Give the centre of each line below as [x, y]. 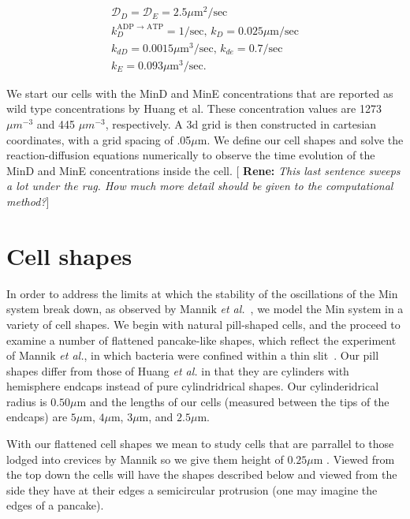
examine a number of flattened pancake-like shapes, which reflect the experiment [201, 340]
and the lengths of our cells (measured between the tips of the [239, 401]
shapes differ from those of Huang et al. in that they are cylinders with [178, 370]
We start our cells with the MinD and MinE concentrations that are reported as [200, 93]
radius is [27, 401]
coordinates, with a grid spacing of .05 [99, 139]
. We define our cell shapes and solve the [305, 139]
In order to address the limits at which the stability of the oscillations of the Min [202, 293]
